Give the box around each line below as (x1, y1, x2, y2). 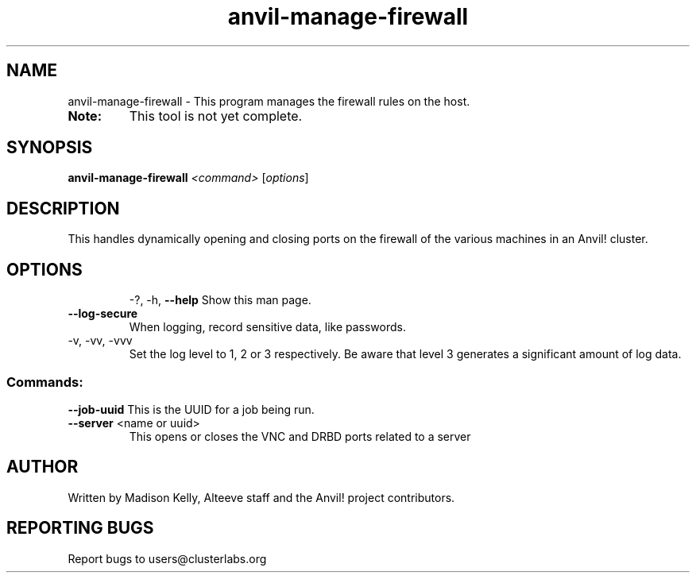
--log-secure (68, 307, 138, 321)
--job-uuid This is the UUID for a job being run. (68, 402, 315, 416)
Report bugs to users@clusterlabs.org (68, 551, 267, 565)
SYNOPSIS (6, 137, 93, 158)
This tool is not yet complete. (129, 107, 303, 124)
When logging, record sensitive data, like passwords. (129, 320, 406, 334)
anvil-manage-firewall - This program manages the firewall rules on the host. (68, 94, 470, 108)
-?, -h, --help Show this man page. (129, 293, 311, 307)
